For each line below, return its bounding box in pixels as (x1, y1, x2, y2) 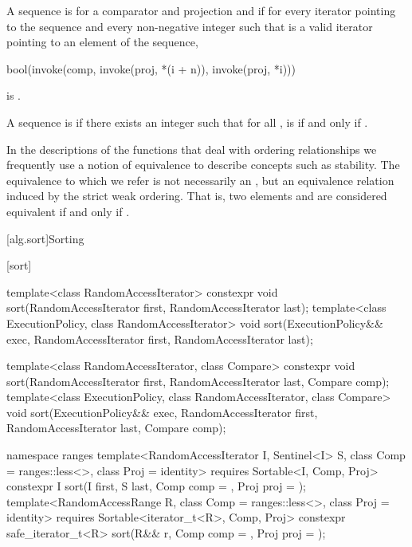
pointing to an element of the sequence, (6, 33, 198, 50)
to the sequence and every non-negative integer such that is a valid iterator (6, 18, 373, 34)
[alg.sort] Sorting (6, 230, 84, 246)
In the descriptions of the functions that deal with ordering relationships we (6, 140, 377, 157)
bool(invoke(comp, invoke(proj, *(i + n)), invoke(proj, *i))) (6, 60, 296, 77)
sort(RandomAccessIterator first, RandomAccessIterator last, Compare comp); (6, 372, 390, 389)
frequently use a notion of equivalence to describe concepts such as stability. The (6, 156, 400, 173)
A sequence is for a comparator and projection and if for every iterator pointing (6, 2, 396, 18)
